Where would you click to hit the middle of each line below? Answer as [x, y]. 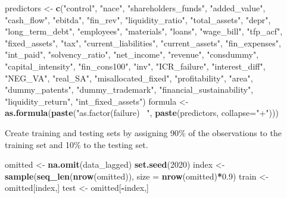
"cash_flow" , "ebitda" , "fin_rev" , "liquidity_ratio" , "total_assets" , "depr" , [138, 19]
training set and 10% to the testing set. [77, 144]
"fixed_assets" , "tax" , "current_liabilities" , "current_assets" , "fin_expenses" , [143, 43]
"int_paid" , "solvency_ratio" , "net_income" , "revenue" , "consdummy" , [132, 54]
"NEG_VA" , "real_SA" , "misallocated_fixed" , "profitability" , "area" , [129, 78]
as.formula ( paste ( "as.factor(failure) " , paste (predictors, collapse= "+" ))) [142, 113]
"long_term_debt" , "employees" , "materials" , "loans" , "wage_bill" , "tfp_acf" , [144, 31]
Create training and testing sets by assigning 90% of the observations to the [143, 132]
